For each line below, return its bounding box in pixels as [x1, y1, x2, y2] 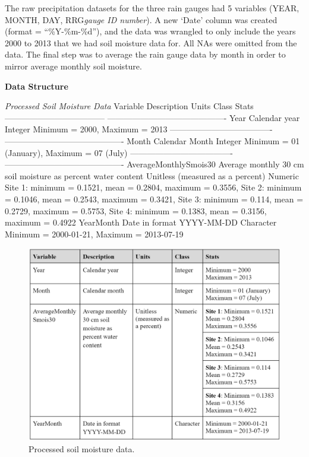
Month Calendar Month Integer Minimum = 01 [127, 134, 300, 147]
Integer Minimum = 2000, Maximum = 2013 [5, 123, 168, 135]
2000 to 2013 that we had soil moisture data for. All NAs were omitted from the [5, 36, 297, 49]
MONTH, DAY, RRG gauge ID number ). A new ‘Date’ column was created [5, 13, 278, 26]
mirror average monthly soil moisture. [5, 59, 142, 72]
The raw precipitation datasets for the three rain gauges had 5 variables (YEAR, [5, 2, 299, 14]
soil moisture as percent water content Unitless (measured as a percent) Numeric [5, 169, 299, 182]
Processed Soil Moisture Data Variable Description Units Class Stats [5, 100, 254, 112]
